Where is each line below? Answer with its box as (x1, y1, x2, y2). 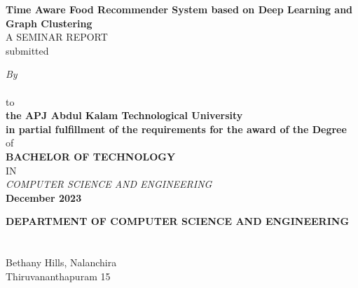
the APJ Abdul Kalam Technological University (6, 108, 243, 123)
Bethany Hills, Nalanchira (6, 255, 117, 270)
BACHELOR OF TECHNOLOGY (6, 149, 176, 163)
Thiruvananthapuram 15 (6, 268, 111, 283)
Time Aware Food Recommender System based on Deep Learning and (6, 2, 353, 16)
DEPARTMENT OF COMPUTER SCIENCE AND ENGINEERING (6, 214, 350, 228)
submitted (6, 43, 49, 57)
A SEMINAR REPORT (6, 29, 108, 44)
